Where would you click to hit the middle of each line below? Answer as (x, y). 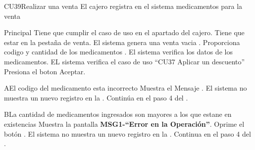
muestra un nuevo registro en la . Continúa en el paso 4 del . (96, 97)
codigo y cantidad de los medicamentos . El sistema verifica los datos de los (118, 52)
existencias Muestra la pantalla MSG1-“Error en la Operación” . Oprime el (124, 124)
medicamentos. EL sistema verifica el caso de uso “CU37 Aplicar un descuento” (125, 61)
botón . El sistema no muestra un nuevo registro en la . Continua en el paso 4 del (127, 133)
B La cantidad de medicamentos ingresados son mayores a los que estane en (118, 114)
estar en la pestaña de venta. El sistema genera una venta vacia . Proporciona (122, 42)
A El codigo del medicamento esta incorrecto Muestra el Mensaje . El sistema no (126, 88)
